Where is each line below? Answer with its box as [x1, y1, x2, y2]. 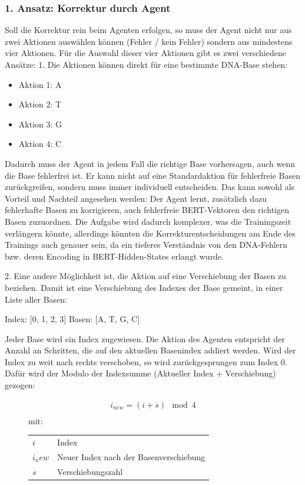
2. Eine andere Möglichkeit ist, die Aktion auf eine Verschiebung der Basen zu [5, 270, 286, 282]
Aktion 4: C [18, 137, 62, 150]
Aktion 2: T [18, 98, 62, 110]
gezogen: [5, 379, 35, 391]
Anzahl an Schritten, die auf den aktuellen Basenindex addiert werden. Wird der [5, 344, 296, 356]
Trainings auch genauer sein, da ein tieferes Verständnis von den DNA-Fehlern [5, 238, 288, 251]
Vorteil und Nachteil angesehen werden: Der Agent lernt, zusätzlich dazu [5, 192, 267, 204]
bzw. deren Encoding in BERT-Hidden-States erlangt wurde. [5, 250, 224, 262]
